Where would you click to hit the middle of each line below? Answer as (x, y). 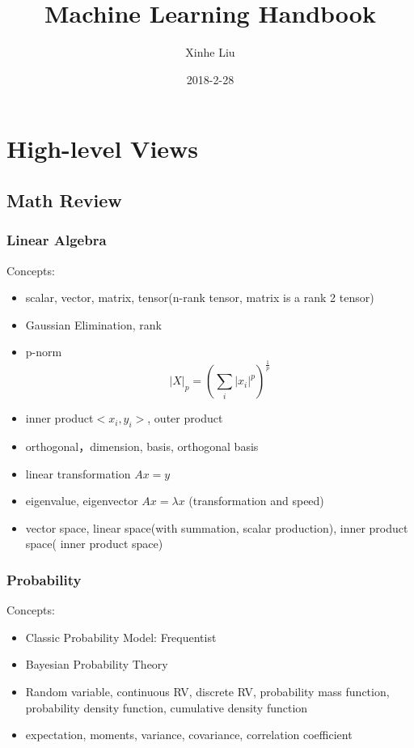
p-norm (44, 352)
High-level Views (103, 149)
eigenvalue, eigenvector (82, 501)
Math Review (64, 200)
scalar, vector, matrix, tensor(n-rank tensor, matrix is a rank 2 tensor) (200, 297)
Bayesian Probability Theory (97, 664)
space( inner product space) (94, 544)
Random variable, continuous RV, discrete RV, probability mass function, (207, 691)
